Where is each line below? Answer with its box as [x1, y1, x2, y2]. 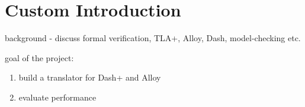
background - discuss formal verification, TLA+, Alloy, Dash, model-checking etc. [5, 32, 301, 44]
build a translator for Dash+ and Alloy [18, 71, 161, 83]
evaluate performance [18, 91, 97, 103]
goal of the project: [5, 51, 74, 63]
